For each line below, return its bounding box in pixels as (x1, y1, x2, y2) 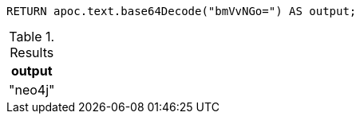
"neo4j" (9, 82, 55, 98)
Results (10, 45, 54, 60)
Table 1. (9, 29, 55, 45)
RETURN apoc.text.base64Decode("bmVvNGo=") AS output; (6, 5, 357, 17)
